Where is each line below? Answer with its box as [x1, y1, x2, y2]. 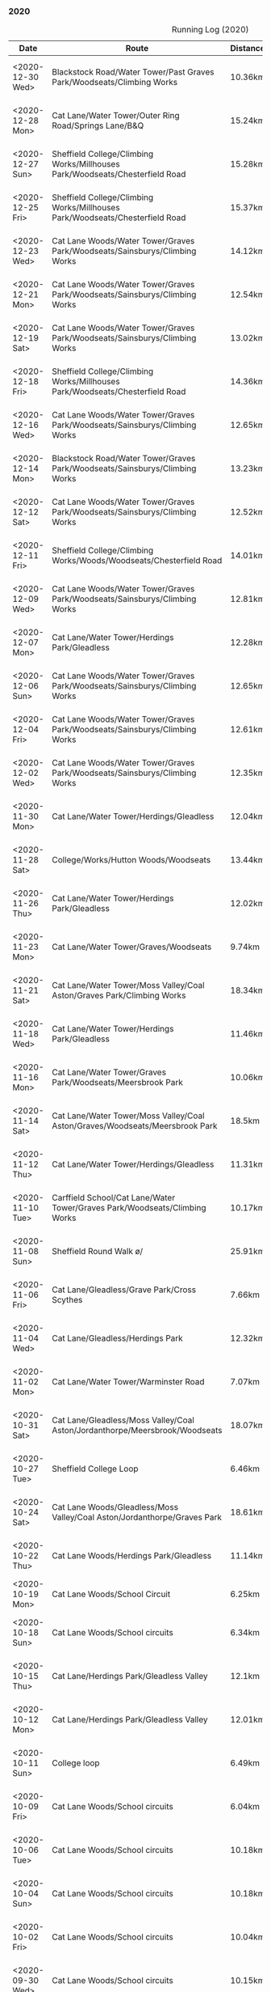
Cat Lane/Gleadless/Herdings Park [52, 1333, 183, 1344]
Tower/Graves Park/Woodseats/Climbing [52, 1202, 207, 1214]
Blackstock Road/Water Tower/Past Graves [52, 66, 215, 78]
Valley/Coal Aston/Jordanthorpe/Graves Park [52, 1511, 222, 1523]
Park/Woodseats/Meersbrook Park [52, 1077, 184, 1088]
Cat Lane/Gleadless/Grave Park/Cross [52, 1284, 196, 1295]
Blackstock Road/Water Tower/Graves [52, 453, 196, 464]
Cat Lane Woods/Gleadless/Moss [52, 1502, 179, 1513]
